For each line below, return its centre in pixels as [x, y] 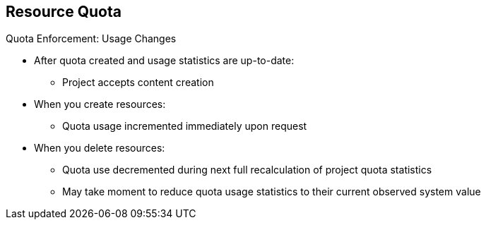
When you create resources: [100, 104]
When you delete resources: [100, 148]
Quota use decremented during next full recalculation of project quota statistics [247, 170]
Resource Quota [64, 12]
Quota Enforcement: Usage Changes [91, 39]
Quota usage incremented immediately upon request [185, 126]
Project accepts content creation [138, 83]
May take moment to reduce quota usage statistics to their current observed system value [272, 192]
